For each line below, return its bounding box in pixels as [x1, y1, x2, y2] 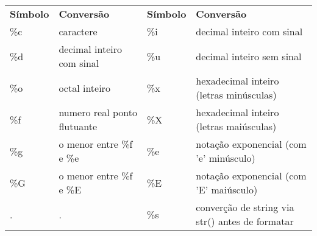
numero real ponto [59, 105, 137, 119]
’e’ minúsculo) [196, 151, 255, 165]
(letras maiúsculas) [196, 119, 277, 133]
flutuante [59, 119, 98, 133]
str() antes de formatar [196, 214, 294, 228]
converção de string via [196, 200, 294, 214]
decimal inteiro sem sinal [196, 49, 302, 63]
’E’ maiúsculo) [196, 182, 258, 196]
